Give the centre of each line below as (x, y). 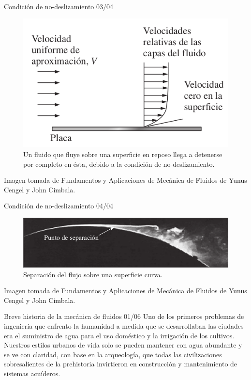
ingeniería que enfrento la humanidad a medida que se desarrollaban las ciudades (124, 325)
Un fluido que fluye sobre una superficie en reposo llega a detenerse (123, 154)
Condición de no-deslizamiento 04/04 (59, 206)
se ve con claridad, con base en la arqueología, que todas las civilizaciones (113, 354)
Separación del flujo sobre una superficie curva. (93, 274)
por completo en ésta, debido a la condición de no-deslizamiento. (119, 164)
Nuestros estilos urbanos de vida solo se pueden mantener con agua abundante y (123, 345)
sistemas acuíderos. (32, 373)
